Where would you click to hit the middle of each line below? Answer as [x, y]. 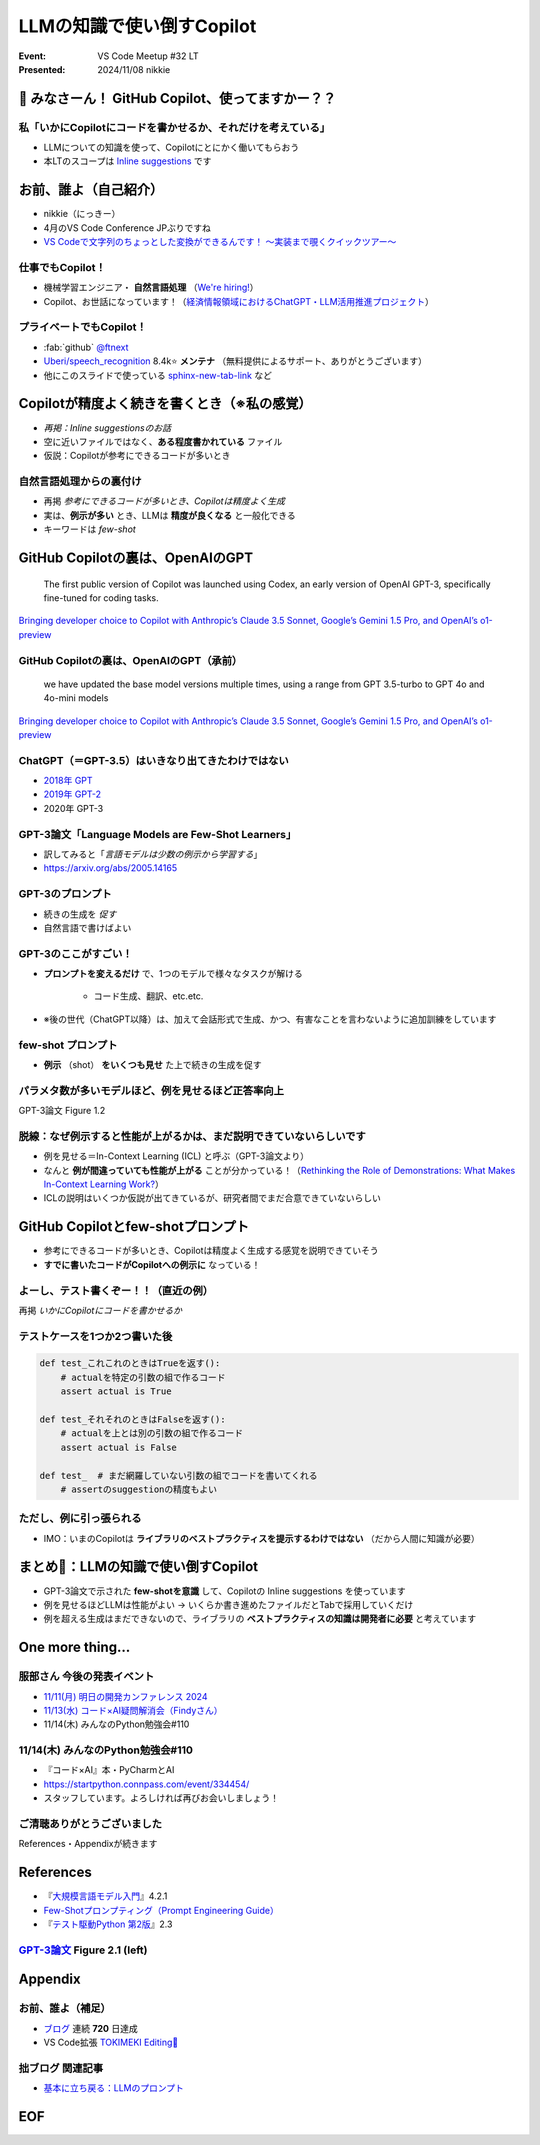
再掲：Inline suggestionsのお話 [107, 427]
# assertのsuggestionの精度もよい [139, 1489]
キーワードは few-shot [90, 529]
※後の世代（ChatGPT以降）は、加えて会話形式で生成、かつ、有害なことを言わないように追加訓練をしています [270, 1019]
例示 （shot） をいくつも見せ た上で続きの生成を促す [152, 1064]
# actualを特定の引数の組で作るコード [143, 1377]
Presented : [42, 69]
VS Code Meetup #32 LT [148, 56]
